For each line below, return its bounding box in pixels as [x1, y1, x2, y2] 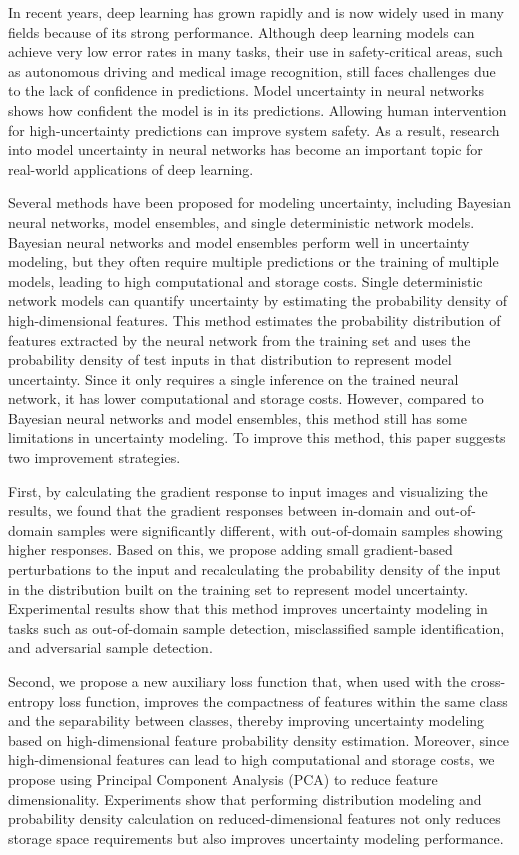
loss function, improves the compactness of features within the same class [58, 690, 508, 711]
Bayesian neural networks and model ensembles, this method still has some [8, 407, 467, 428]
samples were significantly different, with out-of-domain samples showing [57, 519, 503, 540]
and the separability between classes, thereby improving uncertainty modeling [8, 710, 485, 731]
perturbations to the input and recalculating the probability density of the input [8, 559, 501, 580]
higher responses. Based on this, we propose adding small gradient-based [8, 539, 453, 560]
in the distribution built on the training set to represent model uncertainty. [8, 578, 469, 599]
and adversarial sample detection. [8, 637, 213, 658]
